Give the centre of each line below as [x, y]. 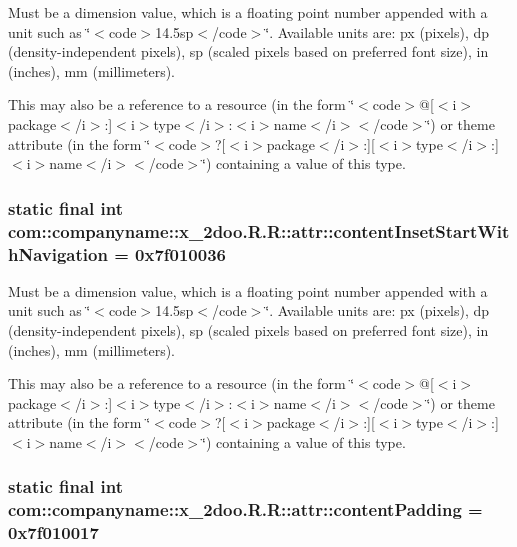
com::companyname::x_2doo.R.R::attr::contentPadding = [245, 509]
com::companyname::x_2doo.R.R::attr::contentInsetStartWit [259, 230]
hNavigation [58, 253]
